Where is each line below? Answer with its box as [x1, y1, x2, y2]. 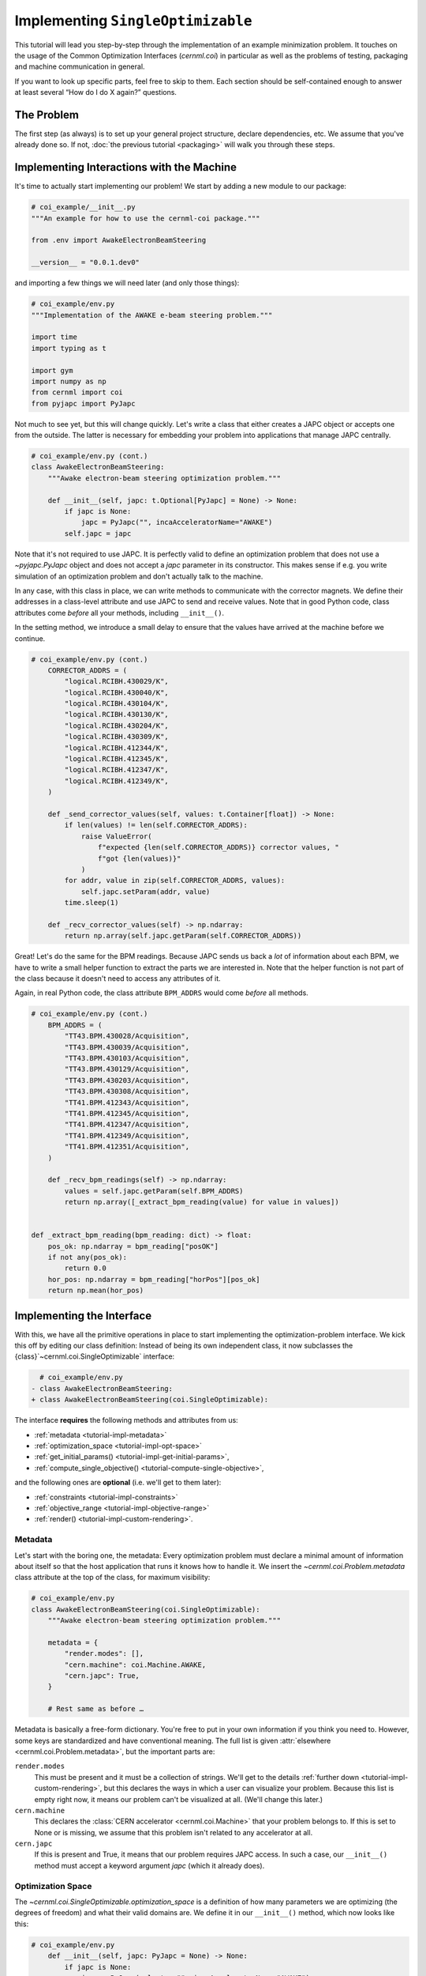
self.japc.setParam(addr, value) [80, 887, 211, 896]
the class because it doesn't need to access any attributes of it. [14, 974, 221, 983]
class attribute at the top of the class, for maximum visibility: [14, 1573, 211, 1582]
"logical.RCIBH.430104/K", [64, 700, 169, 708]
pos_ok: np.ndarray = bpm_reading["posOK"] [47, 1242, 219, 1250]
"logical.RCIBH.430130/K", [64, 710, 169, 719]
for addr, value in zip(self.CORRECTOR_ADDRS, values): [64, 876, 286, 885]
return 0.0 [64, 1264, 106, 1273]
